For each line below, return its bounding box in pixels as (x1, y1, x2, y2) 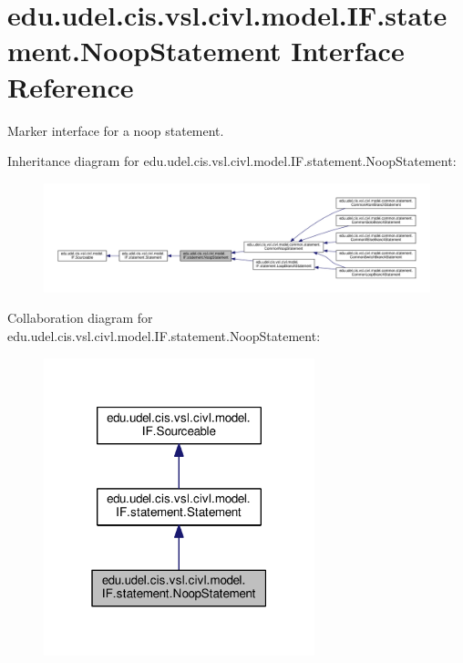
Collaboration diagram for (7, 308, 153, 327)
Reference (7, 67, 134, 105)
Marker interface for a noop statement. (7, 120, 224, 140)
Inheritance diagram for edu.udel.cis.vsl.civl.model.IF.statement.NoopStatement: (7, 151, 457, 171)
